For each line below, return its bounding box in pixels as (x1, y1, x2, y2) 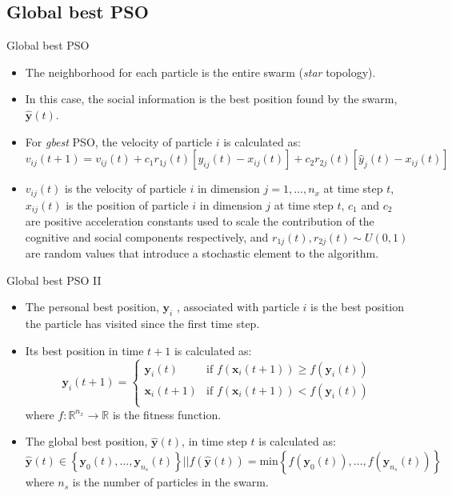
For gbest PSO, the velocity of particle (25, 133, 213, 150)
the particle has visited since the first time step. (25, 315, 260, 332)
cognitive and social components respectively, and (25, 228, 269, 245)
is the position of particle (66, 196, 189, 213)
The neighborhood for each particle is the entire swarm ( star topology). (25, 63, 376, 80)
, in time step (182, 433, 247, 450)
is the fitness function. (112, 406, 222, 422)
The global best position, (25, 433, 148, 450)
